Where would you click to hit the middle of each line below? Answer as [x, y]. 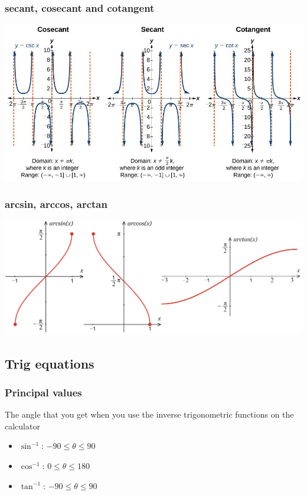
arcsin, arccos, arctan [56, 203]
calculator [22, 426]
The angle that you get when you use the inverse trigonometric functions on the [149, 414]
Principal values [43, 392]
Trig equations [50, 363]
